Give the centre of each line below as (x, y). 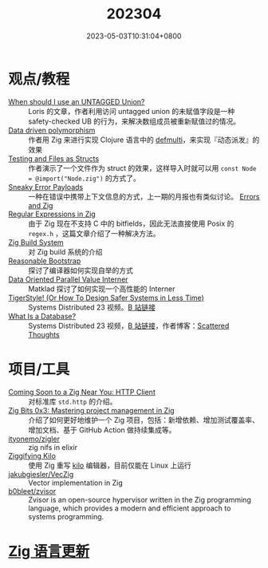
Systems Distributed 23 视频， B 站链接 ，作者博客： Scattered (129, 325)
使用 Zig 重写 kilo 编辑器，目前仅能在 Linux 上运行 (110, 465)
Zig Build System (36, 242)
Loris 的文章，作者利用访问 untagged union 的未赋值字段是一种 (132, 111)
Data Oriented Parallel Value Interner (69, 279)
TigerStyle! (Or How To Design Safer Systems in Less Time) (106, 298)
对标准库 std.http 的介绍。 (73, 401)
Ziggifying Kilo (32, 456)
